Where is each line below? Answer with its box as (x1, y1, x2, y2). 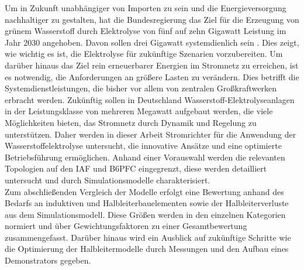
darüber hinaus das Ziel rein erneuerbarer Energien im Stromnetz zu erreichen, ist (5, 59, 299, 71)
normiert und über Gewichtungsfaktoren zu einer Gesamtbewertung (5, 220, 247, 232)
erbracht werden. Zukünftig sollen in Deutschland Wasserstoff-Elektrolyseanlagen (5, 93, 295, 105)
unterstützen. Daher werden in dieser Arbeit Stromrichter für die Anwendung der (5, 128, 296, 140)
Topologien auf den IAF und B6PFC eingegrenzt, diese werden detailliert (5, 162, 267, 175)
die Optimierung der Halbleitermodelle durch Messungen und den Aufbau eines (5, 242, 289, 255)
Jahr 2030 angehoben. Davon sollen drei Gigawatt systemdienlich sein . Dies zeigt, (5, 36, 299, 48)
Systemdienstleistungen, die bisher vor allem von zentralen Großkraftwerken (5, 82, 277, 94)
